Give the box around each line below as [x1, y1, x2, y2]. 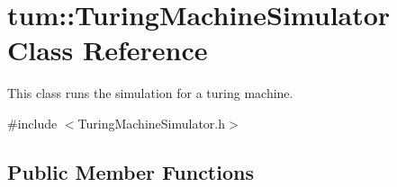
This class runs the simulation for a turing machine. [7, 84, 293, 102]
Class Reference [7, 31, 208, 68]
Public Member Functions [7, 157, 254, 185]
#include [7, 113, 58, 132]
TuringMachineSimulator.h [77, 113, 226, 132]
